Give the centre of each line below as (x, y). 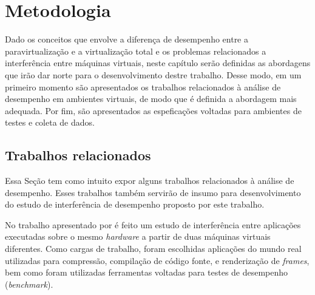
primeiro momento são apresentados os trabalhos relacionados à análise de (143, 86)
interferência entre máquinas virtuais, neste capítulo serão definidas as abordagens (158, 63)
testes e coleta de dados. (50, 122)
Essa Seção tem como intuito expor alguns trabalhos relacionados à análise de (150, 181)
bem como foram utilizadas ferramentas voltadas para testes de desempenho (147, 272)
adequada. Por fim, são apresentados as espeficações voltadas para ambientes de (153, 110)
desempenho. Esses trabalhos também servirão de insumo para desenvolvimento (153, 192)
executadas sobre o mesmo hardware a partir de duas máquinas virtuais (138, 236)
